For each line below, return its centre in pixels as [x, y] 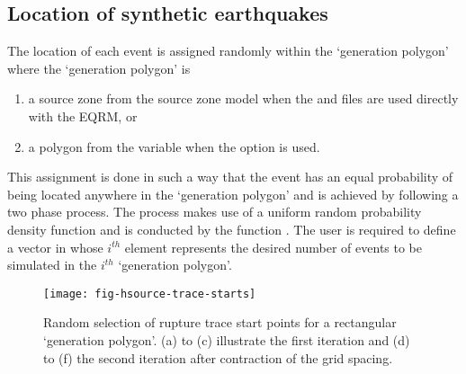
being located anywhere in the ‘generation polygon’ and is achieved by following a [233, 194]
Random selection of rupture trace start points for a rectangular [220, 322]
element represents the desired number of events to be [273, 247]
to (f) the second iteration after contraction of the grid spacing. [218, 357]
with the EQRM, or [83, 116]
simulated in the [52, 265]
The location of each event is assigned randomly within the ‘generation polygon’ [228, 51]
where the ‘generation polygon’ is [99, 68]
